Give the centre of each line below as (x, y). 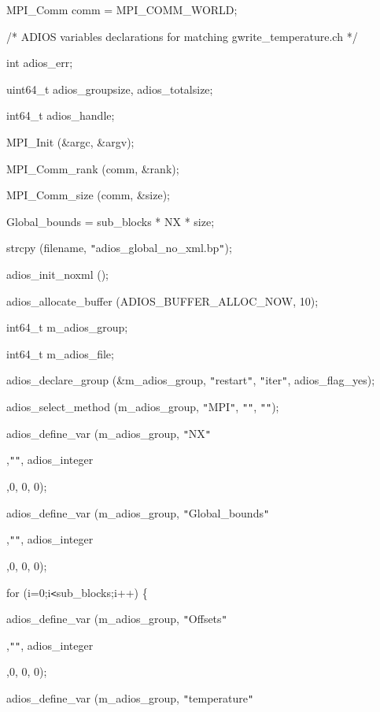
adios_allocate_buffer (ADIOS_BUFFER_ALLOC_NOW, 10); (162, 300)
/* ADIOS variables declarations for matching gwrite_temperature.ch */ (182, 36)
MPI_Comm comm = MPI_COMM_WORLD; (122, 9)
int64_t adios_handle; (61, 115)
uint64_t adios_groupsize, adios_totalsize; (110, 89)
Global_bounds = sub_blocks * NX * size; (111, 221)
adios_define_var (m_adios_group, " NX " (109, 433)
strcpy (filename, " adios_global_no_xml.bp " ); (119, 248)
